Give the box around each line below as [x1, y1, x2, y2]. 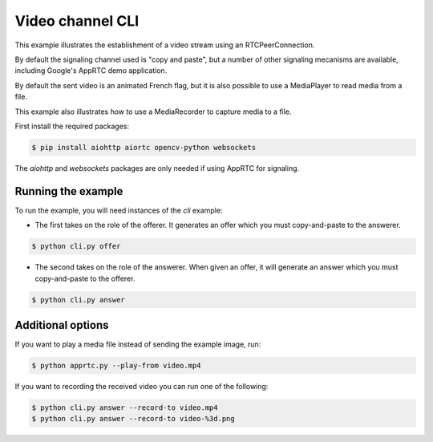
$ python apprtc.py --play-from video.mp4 [31, 361, 201, 370]
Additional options [14, 318, 109, 332]
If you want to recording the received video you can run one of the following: [14, 381, 269, 391]
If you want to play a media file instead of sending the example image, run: [14, 339, 261, 349]
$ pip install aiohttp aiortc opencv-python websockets [31, 143, 257, 152]
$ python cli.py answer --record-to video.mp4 [31, 403, 218, 412]
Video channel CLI [14, 12, 140, 30]
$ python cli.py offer [31, 241, 121, 251]
